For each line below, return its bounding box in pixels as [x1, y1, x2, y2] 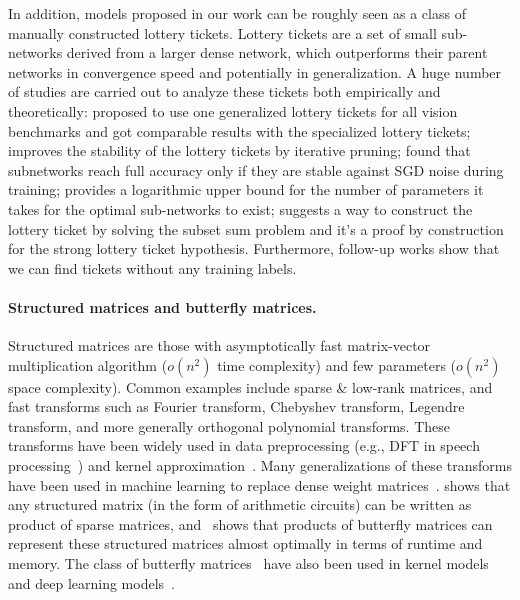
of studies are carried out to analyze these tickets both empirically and [8, 81, 441, 102]
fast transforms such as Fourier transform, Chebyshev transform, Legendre [8, 396, 465, 417]
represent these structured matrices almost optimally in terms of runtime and [8, 533, 483, 554]
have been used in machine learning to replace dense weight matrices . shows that [8, 474, 511, 495]
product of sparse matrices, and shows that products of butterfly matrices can [8, 513, 493, 534]
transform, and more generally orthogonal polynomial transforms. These [8, 415, 451, 436]
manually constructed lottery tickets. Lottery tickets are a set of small [8, 22, 437, 43]
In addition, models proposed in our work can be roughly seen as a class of [8, 3, 466, 23]
